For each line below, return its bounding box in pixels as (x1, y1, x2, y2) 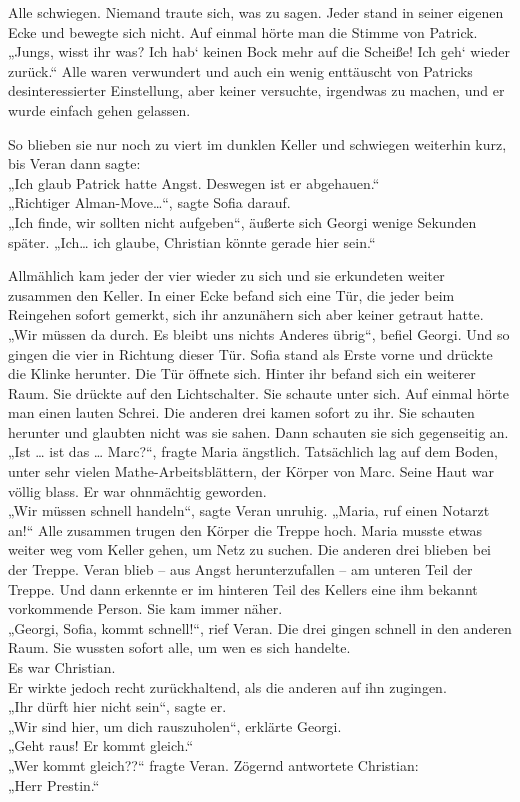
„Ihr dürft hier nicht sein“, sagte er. (8, 696, 227, 717)
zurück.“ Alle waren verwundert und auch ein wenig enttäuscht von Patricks (8, 60, 473, 81)
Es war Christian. (8, 657, 116, 677)
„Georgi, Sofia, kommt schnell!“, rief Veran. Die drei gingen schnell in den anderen (8, 617, 512, 638)
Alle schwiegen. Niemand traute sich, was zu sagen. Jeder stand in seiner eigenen (8, 2, 504, 22)
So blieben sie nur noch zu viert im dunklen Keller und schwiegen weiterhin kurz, (8, 133, 507, 154)
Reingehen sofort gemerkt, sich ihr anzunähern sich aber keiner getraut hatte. (8, 304, 484, 325)
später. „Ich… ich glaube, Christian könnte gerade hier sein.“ (8, 231, 376, 252)
